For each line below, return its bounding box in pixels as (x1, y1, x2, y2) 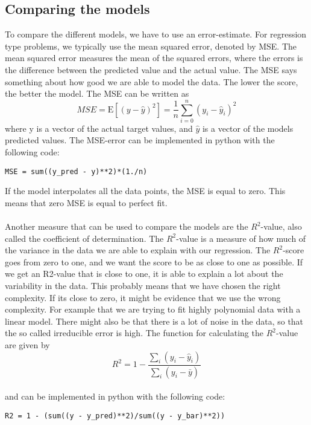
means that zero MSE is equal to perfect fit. (5, 196, 168, 209)
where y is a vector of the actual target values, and (5, 122, 193, 134)
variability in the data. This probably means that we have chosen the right (5, 279, 281, 292)
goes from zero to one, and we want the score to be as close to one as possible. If (5, 255, 303, 268)
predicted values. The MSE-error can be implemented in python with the (5, 134, 275, 146)
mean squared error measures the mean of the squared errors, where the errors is (5, 51, 303, 64)
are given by (5, 339, 50, 351)
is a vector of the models (202, 122, 294, 134)
